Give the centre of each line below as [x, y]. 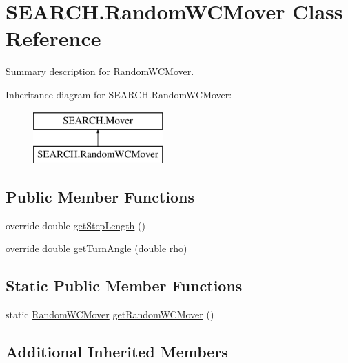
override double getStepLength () [75, 225]
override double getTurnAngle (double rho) [96, 248]
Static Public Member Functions [124, 286]
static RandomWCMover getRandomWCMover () [110, 314]
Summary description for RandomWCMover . [100, 71]
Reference [53, 38]
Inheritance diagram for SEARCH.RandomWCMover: [119, 94]
